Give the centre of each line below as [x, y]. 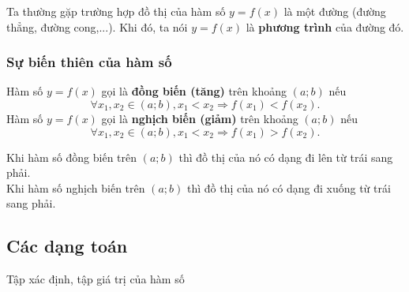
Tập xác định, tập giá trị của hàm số [96, 279]
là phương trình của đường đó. [325, 26]
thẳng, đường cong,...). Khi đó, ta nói [97, 26]
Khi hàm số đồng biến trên [72, 157]
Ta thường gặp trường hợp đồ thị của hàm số [116, 11]
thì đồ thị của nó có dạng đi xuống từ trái [289, 187]
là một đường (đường [335, 11]
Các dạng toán [67, 246]
